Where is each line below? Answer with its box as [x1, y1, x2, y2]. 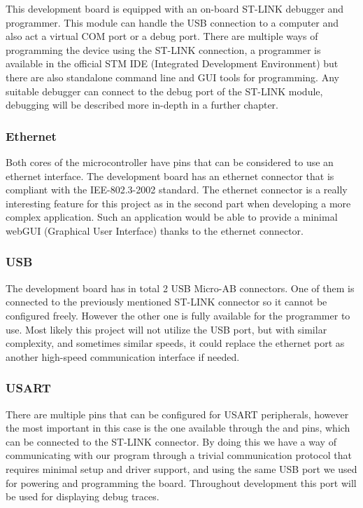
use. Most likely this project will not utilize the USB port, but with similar [6, 322, 327, 336]
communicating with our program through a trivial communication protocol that [6, 448, 352, 462]
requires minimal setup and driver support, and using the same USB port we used [6, 461, 357, 476]
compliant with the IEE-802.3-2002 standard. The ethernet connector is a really [6, 182, 348, 197]
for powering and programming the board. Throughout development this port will [6, 475, 357, 490]
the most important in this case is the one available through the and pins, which [6, 420, 350, 435]
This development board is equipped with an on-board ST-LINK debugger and [6, 1, 344, 15]
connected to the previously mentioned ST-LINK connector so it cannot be [6, 294, 327, 309]
